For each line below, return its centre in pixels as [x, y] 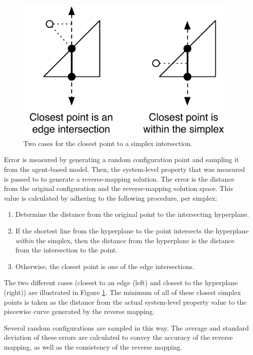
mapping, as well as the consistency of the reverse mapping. [93, 346]
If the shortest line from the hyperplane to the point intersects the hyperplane [132, 230]
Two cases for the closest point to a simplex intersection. [108, 143]
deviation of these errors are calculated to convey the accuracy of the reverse [118, 337]
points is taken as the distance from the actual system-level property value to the [125, 302]
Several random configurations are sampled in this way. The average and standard [126, 327]
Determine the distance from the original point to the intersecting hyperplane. [132, 214]
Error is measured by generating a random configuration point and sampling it [122, 159]
